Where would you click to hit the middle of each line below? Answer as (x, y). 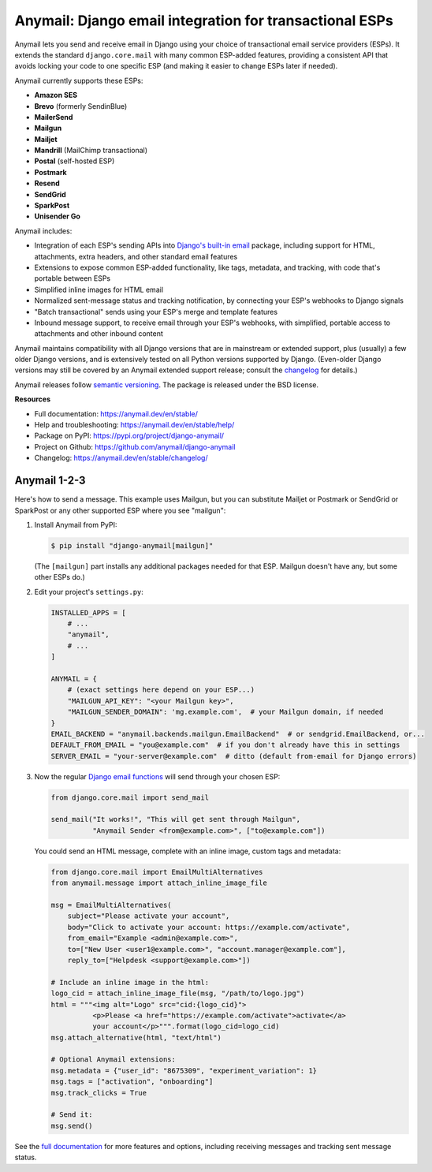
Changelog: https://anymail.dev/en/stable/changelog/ (121, 458)
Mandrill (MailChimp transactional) (91, 151)
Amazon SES (56, 95)
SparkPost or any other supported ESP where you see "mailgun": (120, 510)
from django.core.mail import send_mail (130, 797)
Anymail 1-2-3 (50, 481)
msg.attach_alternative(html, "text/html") (136, 1038)
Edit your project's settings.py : (89, 592)
